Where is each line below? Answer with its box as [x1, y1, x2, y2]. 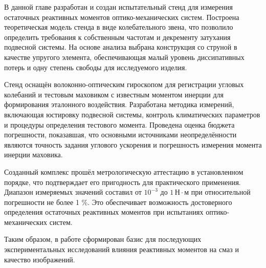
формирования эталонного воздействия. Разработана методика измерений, [4, 99, 234, 110]
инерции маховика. [4, 149, 63, 160]
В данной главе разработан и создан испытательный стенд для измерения [4, 2, 233, 12]
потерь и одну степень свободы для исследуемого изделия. [4, 61, 187, 72]
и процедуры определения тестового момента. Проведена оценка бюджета [4, 119, 235, 130]
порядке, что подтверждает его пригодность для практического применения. [4, 176, 241, 187]
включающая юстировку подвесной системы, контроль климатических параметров [4, 109, 260, 119]
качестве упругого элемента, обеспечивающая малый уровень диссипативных [4, 51, 245, 62]
